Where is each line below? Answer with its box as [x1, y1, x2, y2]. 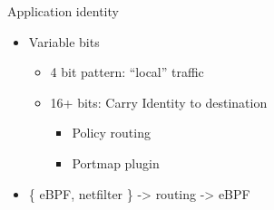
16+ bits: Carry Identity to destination [50, 92, 268, 111]
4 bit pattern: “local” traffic [50, 62, 204, 81]
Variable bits [28, 32, 100, 51]
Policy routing [72, 123, 151, 142]
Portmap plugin [72, 153, 160, 172]
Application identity [7, 2, 119, 20]
